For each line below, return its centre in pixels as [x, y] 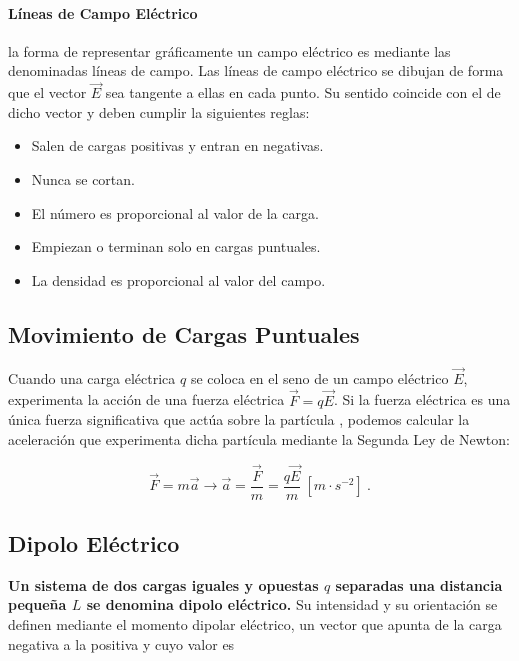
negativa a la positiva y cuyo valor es [121, 643]
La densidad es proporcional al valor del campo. [178, 279]
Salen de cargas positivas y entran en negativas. [177, 145]
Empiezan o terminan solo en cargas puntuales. [176, 246]
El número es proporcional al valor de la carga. [175, 212]
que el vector [47, 92]
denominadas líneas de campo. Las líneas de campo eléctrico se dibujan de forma [256, 70]
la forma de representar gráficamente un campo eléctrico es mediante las [229, 50]
